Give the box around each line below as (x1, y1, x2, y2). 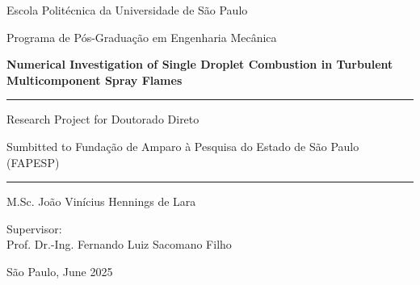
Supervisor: (6, 220, 62, 237)
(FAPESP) (6, 153, 60, 170)
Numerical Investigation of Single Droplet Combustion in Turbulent (6, 56, 393, 73)
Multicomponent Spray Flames (6, 71, 183, 88)
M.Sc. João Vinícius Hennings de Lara (6, 193, 196, 210)
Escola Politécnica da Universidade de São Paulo (6, 2, 248, 18)
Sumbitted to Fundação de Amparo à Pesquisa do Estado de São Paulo (6, 137, 359, 154)
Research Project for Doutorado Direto (6, 111, 199, 128)
